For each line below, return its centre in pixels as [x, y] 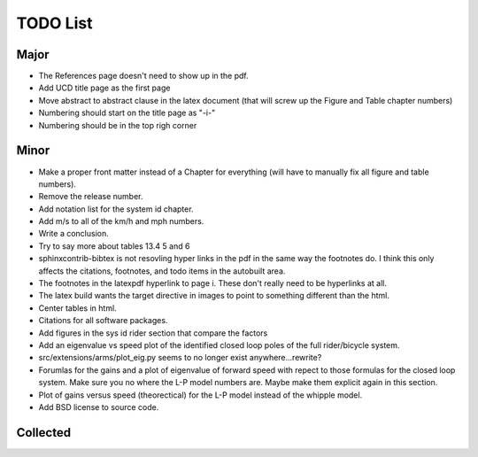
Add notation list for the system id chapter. [116, 209]
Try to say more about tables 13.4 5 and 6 [114, 246]
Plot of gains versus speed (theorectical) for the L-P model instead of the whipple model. [200, 395]
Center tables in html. [77, 308]
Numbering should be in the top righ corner [118, 125]
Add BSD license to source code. [99, 407]
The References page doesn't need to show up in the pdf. [144, 76]
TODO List [54, 23]
